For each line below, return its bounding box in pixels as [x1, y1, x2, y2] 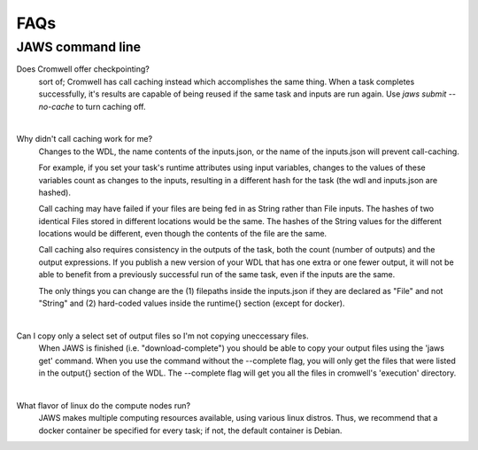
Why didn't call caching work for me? [16, 134, 153, 144]
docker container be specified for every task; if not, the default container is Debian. [38, 425, 343, 436]
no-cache [38, 101, 75, 112]
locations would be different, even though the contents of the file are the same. [38, 229, 328, 239]
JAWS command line [16, 39, 142, 55]
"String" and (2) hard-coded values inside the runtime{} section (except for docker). [38, 298, 345, 309]
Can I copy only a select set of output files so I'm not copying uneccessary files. [16, 330, 309, 341]
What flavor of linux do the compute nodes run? [16, 400, 190, 411]
